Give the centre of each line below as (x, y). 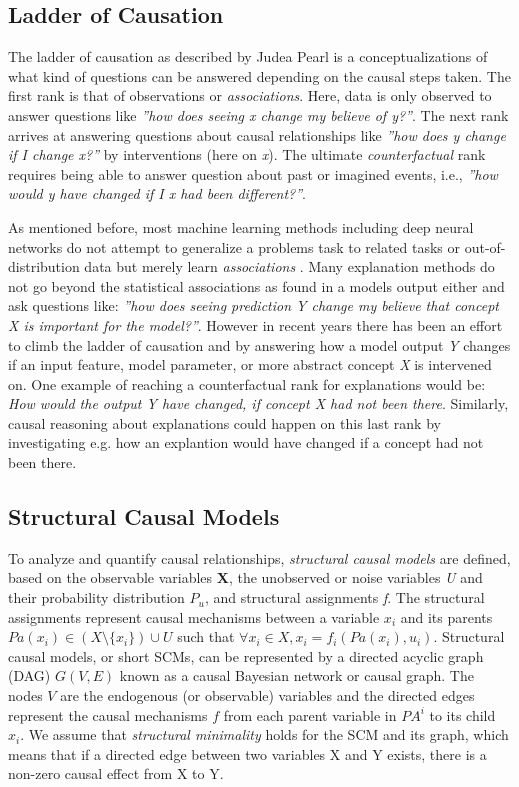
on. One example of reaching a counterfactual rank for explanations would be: (247, 383)
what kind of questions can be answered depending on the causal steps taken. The (259, 75)
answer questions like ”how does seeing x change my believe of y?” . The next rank (258, 114)
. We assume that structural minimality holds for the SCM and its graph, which (264, 734)
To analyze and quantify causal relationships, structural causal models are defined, (259, 557)
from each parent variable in (310, 714)
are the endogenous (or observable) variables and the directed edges (267, 695)
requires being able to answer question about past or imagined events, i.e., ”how (253, 173)
